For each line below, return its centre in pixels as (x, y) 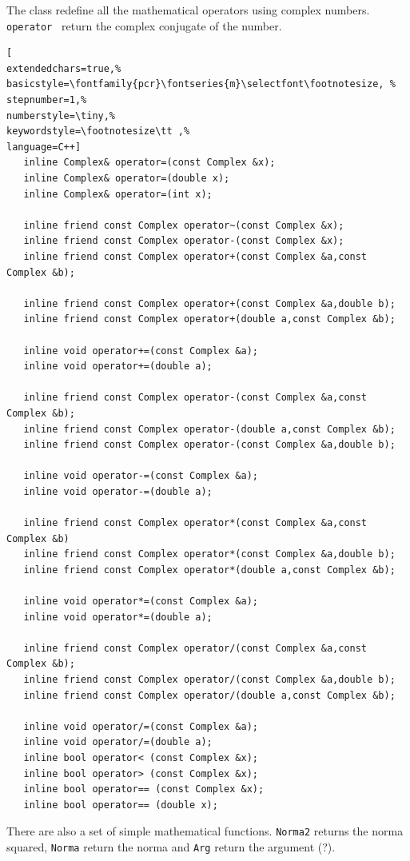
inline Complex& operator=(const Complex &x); (149, 163)
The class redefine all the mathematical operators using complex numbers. (188, 10)
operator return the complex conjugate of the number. (144, 25)
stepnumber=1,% (47, 100)
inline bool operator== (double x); (121, 805)
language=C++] (44, 147)
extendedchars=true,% (64, 68)
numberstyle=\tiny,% (61, 116)
